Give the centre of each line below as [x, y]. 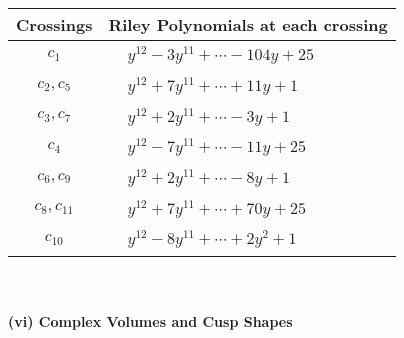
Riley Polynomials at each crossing [248, 24]
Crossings [54, 24]
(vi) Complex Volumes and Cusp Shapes [150, 320]
